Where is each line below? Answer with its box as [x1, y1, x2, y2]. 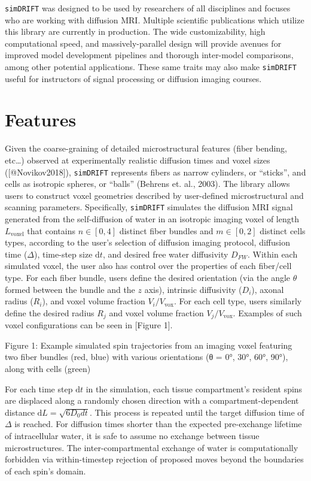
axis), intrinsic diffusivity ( [144, 283, 242, 295]
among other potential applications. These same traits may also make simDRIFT [5, 60, 297, 73]
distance [5, 406, 35, 418]
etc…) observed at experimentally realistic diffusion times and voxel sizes [5, 154, 270, 166]
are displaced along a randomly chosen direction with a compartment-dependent [5, 394, 299, 407]
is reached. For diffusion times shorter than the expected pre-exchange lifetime [14, 418, 302, 430]
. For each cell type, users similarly [173, 295, 302, 307]
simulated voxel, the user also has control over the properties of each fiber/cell [5, 259, 292, 272]
